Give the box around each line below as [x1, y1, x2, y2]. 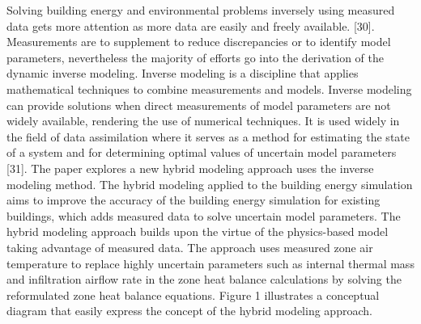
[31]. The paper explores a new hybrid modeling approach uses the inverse [6, 159, 374, 176]
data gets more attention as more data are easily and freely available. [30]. [6, 17, 375, 34]
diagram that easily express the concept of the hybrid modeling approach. [6, 302, 372, 319]
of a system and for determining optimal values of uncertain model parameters [6, 144, 397, 161]
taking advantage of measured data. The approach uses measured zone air [6, 238, 373, 255]
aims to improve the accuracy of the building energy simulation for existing [6, 191, 381, 208]
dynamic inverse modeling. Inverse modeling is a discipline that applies [6, 65, 359, 82]
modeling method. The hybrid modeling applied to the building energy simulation [6, 175, 413, 192]
